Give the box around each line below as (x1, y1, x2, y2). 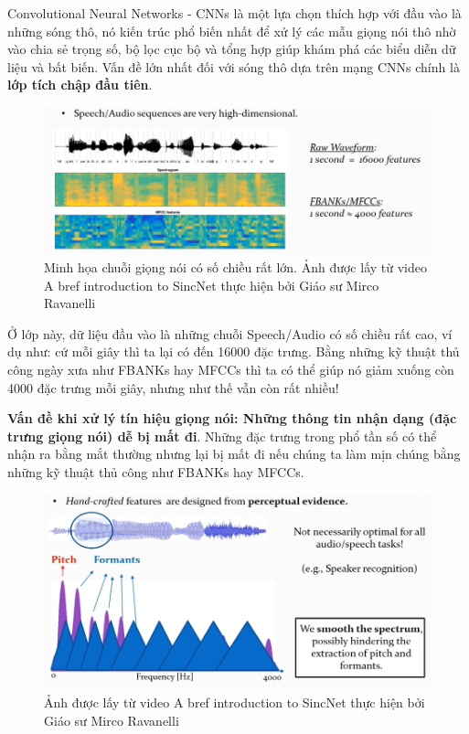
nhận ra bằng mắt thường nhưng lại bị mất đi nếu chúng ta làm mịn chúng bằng (7, 444, 461, 463)
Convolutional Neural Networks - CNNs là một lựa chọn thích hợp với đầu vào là (7, 4, 462, 22)
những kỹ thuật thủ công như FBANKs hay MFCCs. (7, 462, 304, 481)
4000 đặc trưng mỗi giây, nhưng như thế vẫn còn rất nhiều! (7, 378, 339, 397)
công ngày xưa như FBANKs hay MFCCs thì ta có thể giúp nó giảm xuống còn (7, 359, 454, 378)
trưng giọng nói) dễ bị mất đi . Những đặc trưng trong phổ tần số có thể (7, 426, 437, 445)
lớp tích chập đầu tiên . (7, 75, 153, 94)
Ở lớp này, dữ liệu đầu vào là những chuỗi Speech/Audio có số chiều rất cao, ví (7, 324, 453, 343)
